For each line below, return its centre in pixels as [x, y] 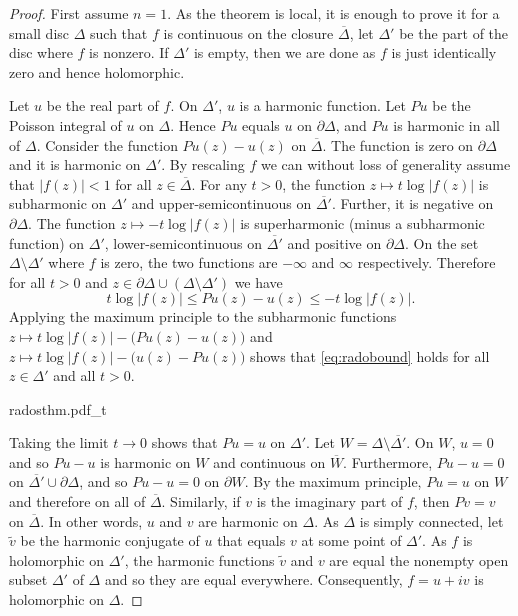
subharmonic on [58, 203]
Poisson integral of [65, 124]
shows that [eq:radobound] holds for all [370, 355]
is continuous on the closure [248, 32]
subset [28, 579]
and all [74, 375]
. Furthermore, [388, 461]
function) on [47, 242]
